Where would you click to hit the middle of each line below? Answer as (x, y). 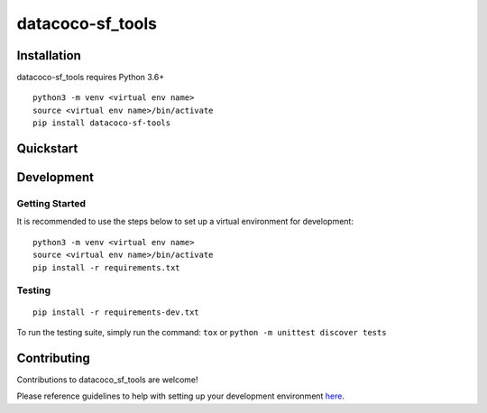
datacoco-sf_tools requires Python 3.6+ (91, 78)
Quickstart (47, 149)
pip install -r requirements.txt (106, 267)
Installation (49, 55)
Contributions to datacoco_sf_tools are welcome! (107, 380)
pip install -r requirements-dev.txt (116, 312)
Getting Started (51, 204)
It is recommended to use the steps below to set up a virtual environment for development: (185, 222)
